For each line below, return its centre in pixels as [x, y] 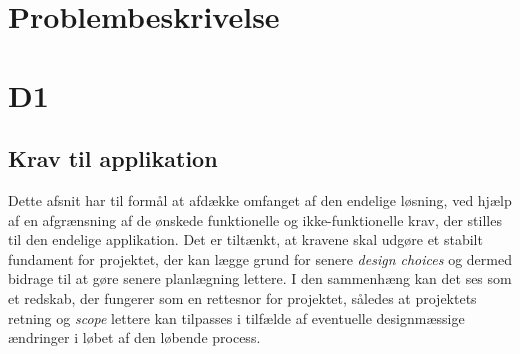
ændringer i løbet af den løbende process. [134, 337]
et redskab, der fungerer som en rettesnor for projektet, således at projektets [242, 297]
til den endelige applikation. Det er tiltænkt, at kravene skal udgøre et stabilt [245, 239]
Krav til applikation [113, 158]
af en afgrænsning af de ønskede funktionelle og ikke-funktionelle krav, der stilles [255, 219]
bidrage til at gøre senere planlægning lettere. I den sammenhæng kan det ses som [260, 278]
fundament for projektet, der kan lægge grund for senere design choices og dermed [260, 258]
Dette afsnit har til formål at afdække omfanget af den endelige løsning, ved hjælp [260, 199]
